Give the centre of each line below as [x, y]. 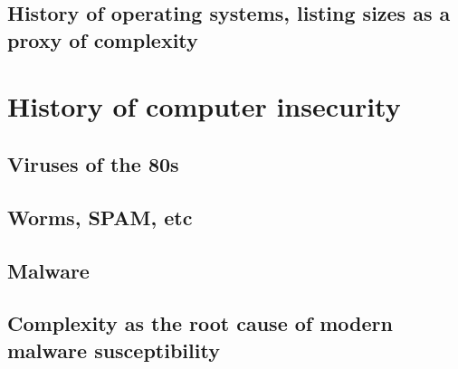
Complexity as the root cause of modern [200, 323]
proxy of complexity [103, 39]
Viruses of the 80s [93, 163]
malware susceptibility [114, 350]
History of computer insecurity [204, 106]
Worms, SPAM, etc [100, 217]
